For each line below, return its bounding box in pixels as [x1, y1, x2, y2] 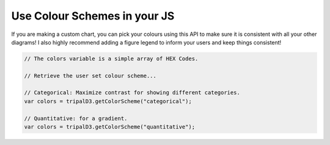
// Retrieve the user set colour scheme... [24, 72, 157, 79]
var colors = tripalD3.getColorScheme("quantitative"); [24, 124, 196, 130]
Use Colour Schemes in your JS [11, 9, 175, 23]
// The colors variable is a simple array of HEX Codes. [24, 55, 199, 62]
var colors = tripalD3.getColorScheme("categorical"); [24, 97, 192, 105]
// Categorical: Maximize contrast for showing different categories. [24, 89, 241, 96]
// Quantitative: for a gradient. [24, 115, 128, 122]
